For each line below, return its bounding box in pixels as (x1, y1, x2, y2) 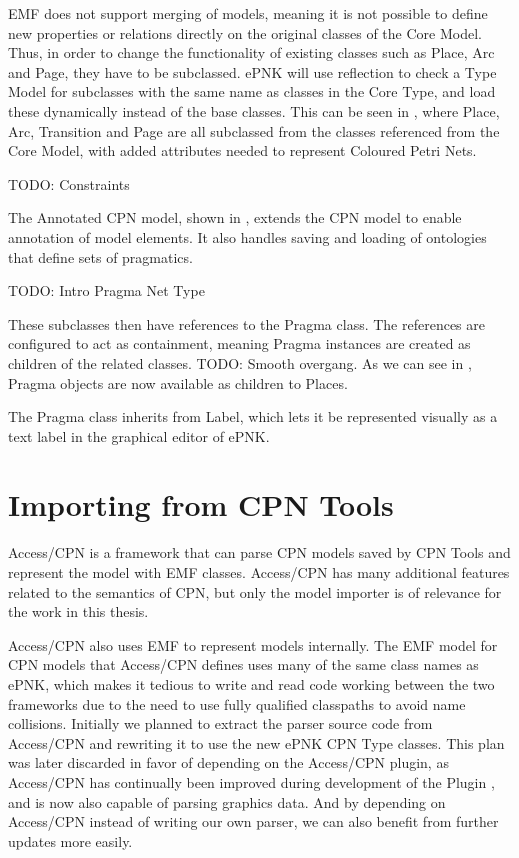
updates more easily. (8, 830, 133, 851)
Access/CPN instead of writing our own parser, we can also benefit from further (8, 811, 499, 832)
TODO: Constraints (8, 173, 130, 194)
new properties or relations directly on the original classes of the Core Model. (8, 22, 482, 43)
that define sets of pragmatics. (8, 246, 193, 267)
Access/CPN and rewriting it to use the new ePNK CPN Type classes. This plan (8, 732, 505, 753)
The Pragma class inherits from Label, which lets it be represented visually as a (8, 406, 498, 427)
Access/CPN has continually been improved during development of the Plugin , (8, 771, 495, 792)
